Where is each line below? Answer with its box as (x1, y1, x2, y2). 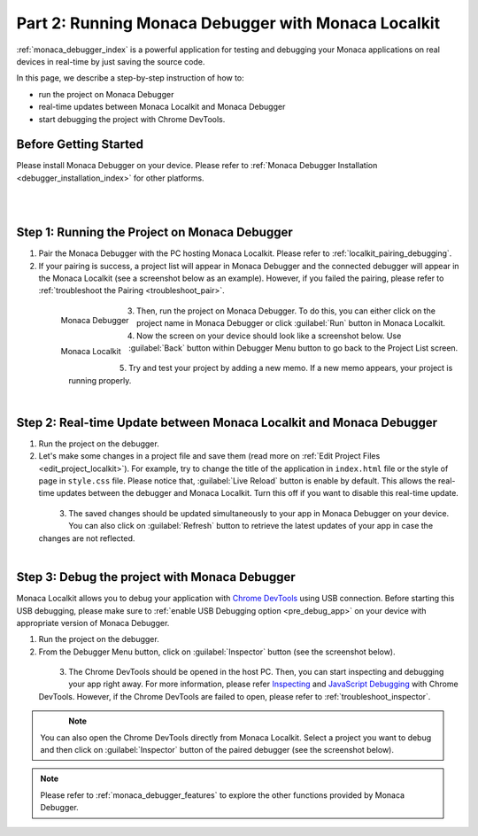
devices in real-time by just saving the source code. (16, 56, 205, 66)
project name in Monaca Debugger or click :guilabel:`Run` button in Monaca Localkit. (135, 318, 446, 329)
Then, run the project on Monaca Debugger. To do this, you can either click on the (135, 306, 436, 316)
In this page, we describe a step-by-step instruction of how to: (16, 73, 245, 83)
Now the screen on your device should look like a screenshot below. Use (135, 330, 402, 341)
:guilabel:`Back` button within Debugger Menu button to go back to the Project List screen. (128, 343, 459, 353)
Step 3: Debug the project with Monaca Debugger (16, 569, 296, 584)
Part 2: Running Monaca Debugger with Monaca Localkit (16, 13, 441, 33)
